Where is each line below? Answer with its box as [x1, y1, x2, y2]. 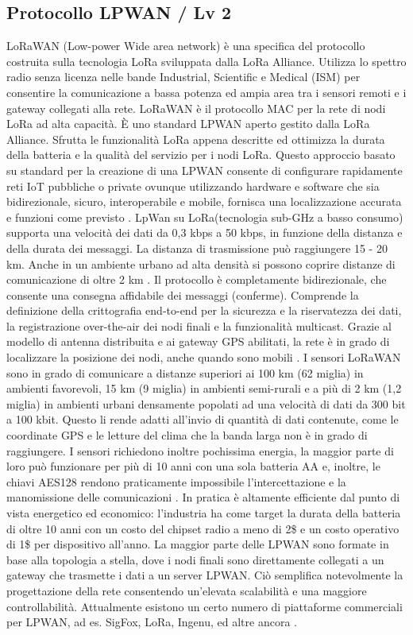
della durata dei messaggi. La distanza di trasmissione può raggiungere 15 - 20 [6, 239, 388, 256]
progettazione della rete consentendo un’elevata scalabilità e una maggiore [6, 582, 367, 598]
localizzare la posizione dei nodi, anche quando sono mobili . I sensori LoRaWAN [6, 349, 401, 366]
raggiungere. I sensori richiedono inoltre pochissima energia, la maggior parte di [6, 442, 394, 459]
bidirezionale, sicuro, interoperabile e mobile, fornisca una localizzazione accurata [6, 193, 402, 210]
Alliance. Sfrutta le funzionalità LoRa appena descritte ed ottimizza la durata [6, 130, 385, 147]
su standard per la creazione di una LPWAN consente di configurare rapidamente [6, 161, 403, 178]
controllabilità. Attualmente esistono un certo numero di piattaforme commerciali [6, 598, 403, 614]
